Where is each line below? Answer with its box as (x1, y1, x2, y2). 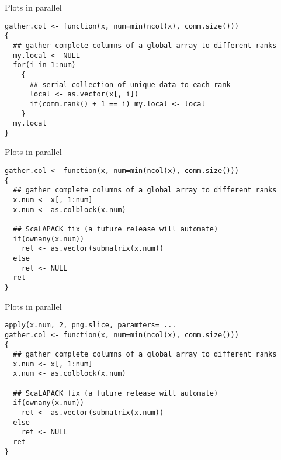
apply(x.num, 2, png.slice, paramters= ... (5, 321, 176, 330)
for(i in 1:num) (13, 61, 76, 70)
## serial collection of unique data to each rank (29, 80, 231, 89)
